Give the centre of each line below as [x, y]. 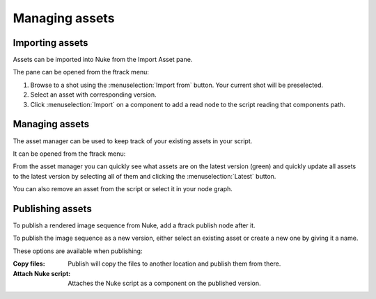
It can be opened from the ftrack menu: [69, 154]
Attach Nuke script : [42, 273]
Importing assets [50, 43]
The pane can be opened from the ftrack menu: [81, 72]
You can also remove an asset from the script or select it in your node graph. [123, 189]
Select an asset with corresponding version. [93, 95]
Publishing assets [52, 209]
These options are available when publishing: [78, 251]
